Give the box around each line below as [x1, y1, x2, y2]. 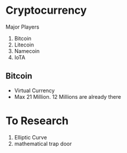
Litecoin [14, 41, 34, 48]
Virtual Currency [14, 87, 55, 94]
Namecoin [14, 47, 40, 54]
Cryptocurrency [5, 4, 87, 17]
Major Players [5, 23, 39, 30]
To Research [5, 114, 69, 127]
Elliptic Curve [14, 133, 47, 140]
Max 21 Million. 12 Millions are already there [14, 93, 122, 100]
